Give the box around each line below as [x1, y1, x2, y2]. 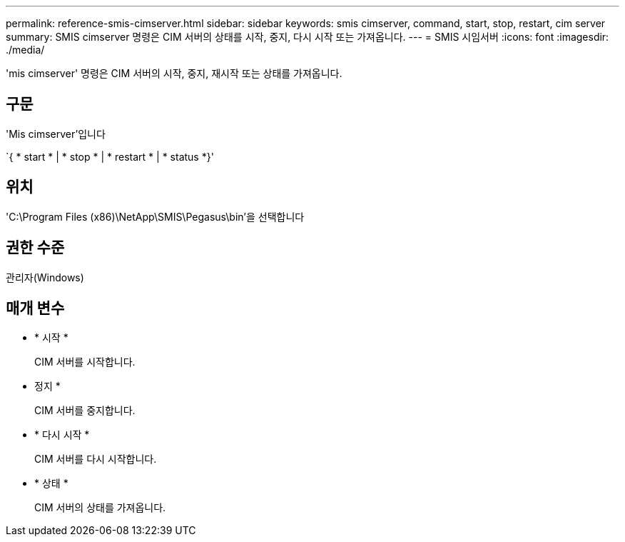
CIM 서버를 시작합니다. [34, 356, 136, 368]
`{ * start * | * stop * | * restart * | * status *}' [6, 150, 214, 163]
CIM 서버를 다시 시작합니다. [34, 453, 157, 466]
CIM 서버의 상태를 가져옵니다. [34, 501, 166, 514]
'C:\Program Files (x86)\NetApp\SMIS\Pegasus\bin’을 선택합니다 [6, 210, 305, 223]
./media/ [6, 44, 45, 56]
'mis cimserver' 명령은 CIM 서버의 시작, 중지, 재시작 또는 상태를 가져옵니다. [6, 67, 342, 79]
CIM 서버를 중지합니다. [34, 404, 136, 417]
